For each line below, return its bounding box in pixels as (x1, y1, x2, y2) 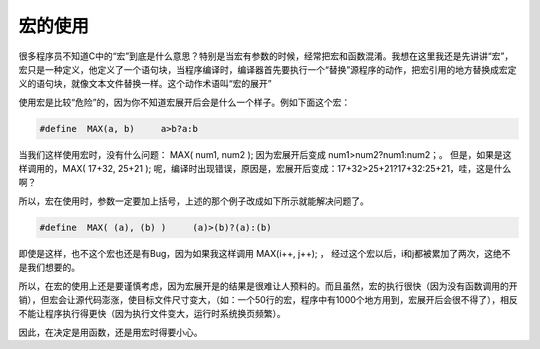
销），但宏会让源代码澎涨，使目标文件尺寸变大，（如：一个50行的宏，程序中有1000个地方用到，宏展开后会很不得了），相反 (18, 294, 519, 305)
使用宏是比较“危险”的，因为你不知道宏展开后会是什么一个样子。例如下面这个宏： (18, 96, 351, 108)
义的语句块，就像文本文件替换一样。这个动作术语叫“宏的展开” (18, 78, 272, 90)
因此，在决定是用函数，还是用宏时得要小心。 (18, 326, 203, 338)
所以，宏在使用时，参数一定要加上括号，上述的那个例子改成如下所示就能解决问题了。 (18, 195, 369, 207)
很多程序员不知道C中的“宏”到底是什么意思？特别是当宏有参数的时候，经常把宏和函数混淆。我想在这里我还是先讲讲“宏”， (18, 50, 514, 62)
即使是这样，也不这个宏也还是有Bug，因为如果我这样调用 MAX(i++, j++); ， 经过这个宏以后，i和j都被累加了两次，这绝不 (18, 247, 511, 259)
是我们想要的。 (18, 261, 80, 274)
